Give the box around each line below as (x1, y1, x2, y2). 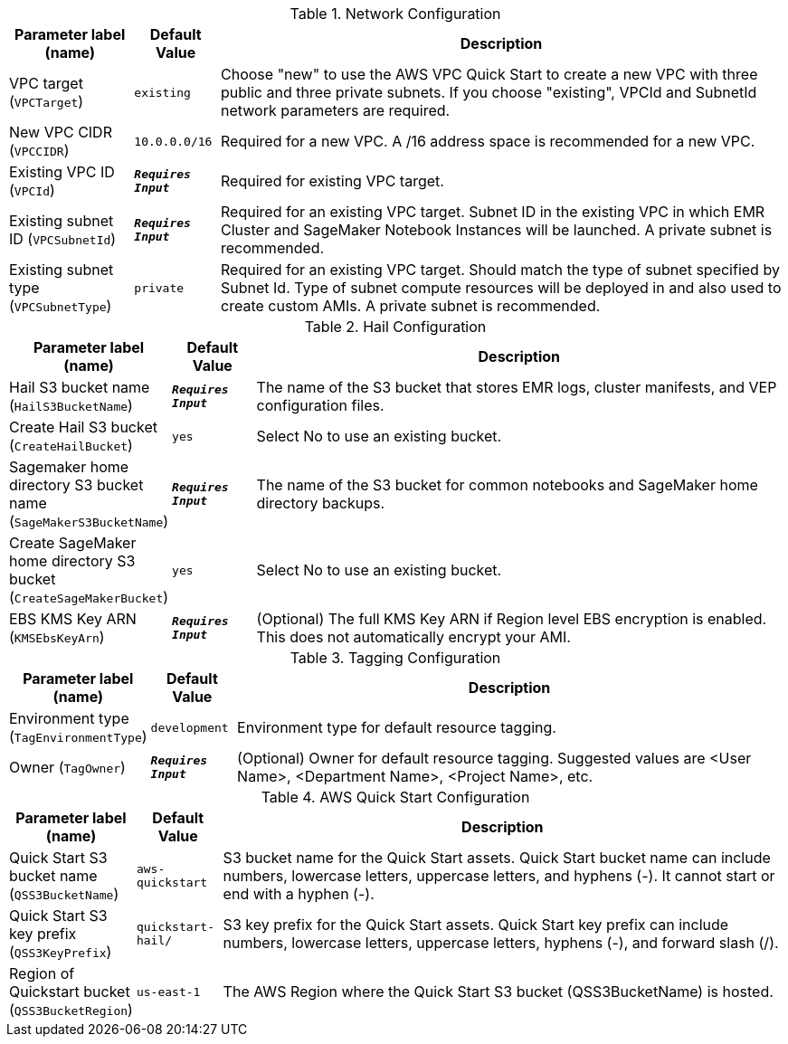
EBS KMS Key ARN (9, 610, 137, 628)
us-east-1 (136, 984, 201, 999)
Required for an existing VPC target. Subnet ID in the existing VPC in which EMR (221, 203, 765, 221)
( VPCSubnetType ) (9, 297, 112, 315)
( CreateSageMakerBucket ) (9, 588, 169, 606)
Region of (9, 964, 75, 982)
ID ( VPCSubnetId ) (9, 230, 117, 248)
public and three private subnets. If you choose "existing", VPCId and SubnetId (221, 83, 757, 101)
